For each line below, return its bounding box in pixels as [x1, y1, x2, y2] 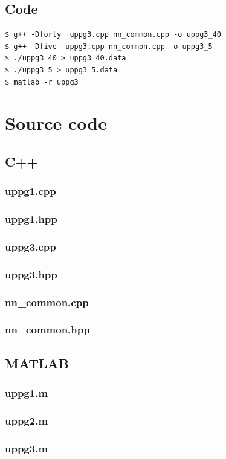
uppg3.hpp [5, 266, 57, 281]
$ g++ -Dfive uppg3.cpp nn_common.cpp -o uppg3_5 [5, 42, 213, 51]
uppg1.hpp [5, 211, 57, 226]
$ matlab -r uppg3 [5, 77, 79, 86]
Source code [5, 111, 107, 135]
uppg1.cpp [5, 184, 56, 199]
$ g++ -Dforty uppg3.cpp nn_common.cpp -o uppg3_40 [5, 30, 221, 39]
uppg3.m [5, 440, 48, 455]
